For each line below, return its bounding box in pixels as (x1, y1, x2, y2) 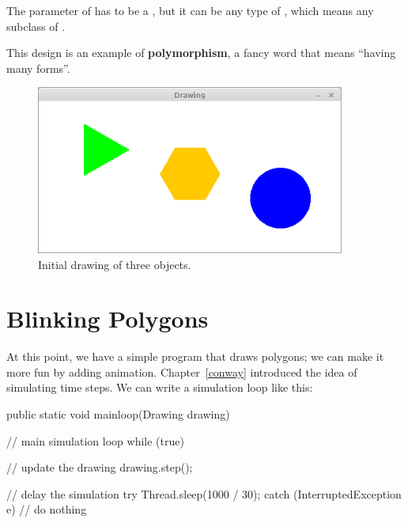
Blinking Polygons (6, 302, 209, 335)
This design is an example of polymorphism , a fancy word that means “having (6, 44, 396, 61)
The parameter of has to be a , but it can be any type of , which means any (6, 2, 374, 18)
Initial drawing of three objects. (38, 256, 191, 272)
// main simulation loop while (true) (6, 432, 184, 449)
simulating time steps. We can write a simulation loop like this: (6, 379, 313, 396)
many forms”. (6, 59, 70, 76)
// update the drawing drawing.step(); (6, 459, 193, 476)
